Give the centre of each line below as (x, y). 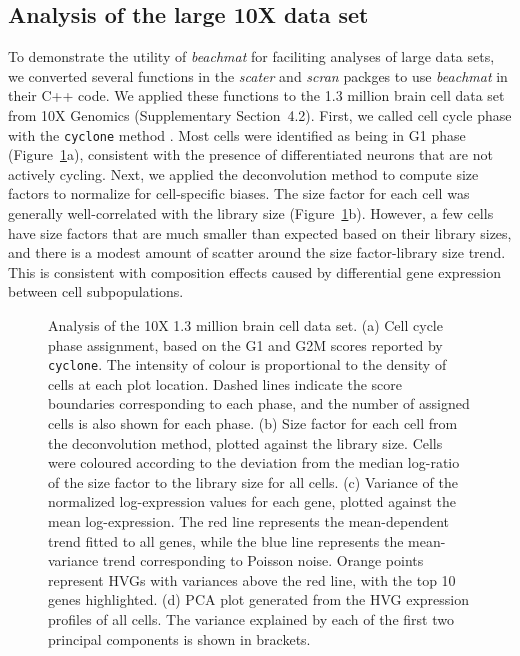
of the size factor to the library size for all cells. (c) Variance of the (253, 481)
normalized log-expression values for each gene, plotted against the (252, 501)
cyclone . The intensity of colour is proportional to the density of (247, 364)
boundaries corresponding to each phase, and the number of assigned (259, 403)
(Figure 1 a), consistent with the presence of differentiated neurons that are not (250, 154)
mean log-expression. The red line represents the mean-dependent (248, 520)
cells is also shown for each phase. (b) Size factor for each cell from (253, 423)
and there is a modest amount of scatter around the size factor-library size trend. (257, 252)
